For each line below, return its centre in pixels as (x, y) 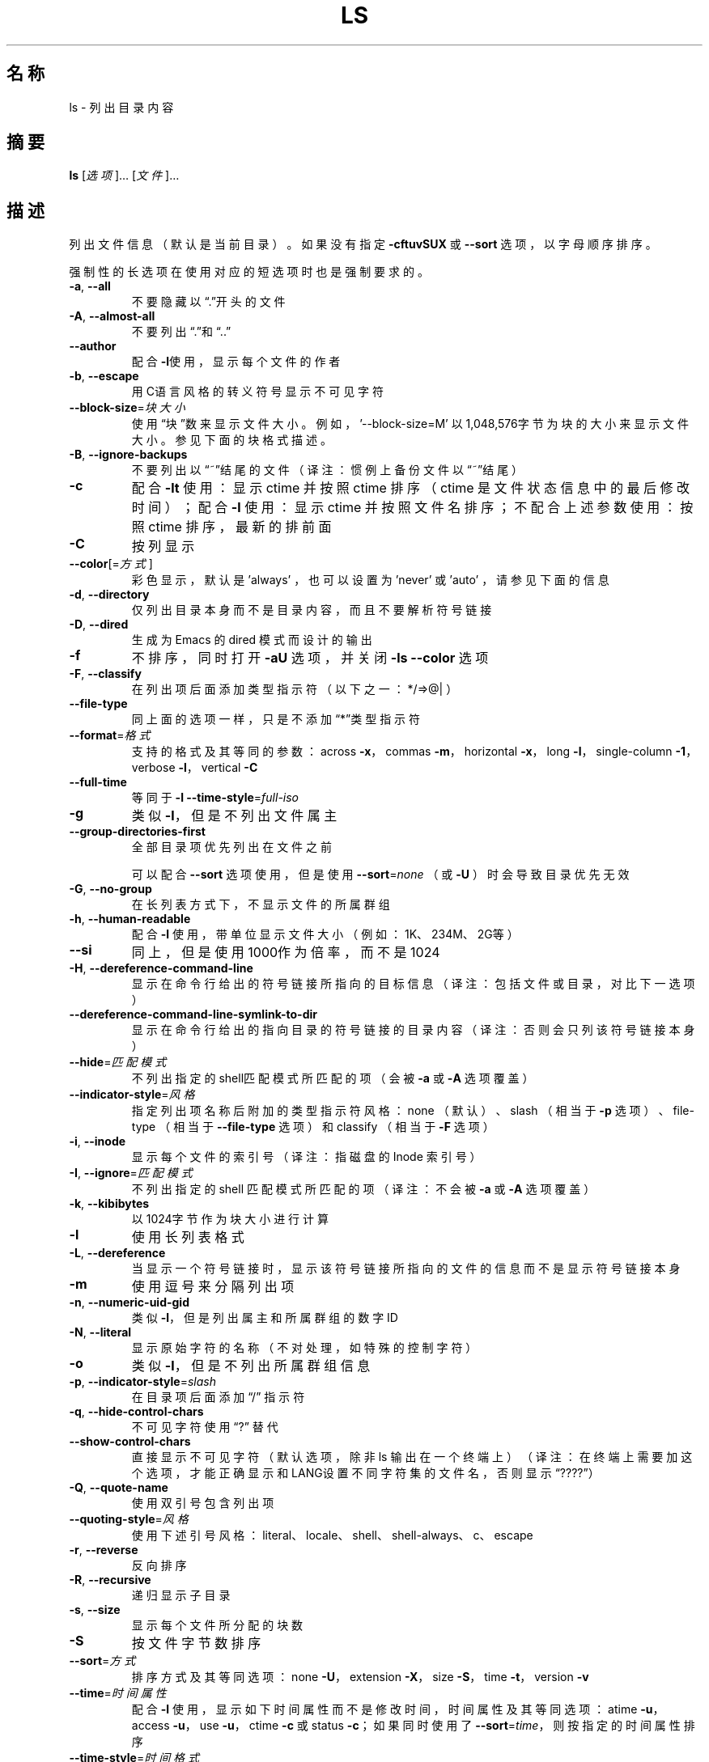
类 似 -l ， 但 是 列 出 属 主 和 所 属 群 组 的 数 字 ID (265, 1318)
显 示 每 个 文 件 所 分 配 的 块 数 (217, 1625)
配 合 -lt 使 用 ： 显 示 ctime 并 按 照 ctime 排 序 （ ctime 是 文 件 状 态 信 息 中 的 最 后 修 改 (411, 488)
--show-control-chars (130, 1442)
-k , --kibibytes (109, 1204)
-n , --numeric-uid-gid (129, 1302)
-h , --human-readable (130, 919)
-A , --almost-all (112, 316)
